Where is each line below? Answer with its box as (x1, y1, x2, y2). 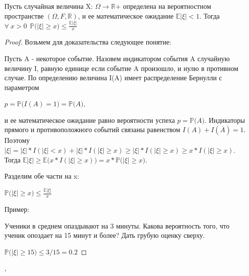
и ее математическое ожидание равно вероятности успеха (4, 115, 175, 125)
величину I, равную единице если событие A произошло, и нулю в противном (4, 63, 239, 73)
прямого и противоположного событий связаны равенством (4, 124, 181, 135)
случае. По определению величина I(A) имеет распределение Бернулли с (4, 72, 222, 83)
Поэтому (4, 135, 30, 145)
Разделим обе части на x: (4, 171, 79, 181)
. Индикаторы (204, 115, 245, 125)
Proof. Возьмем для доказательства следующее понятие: (4, 37, 172, 47)
